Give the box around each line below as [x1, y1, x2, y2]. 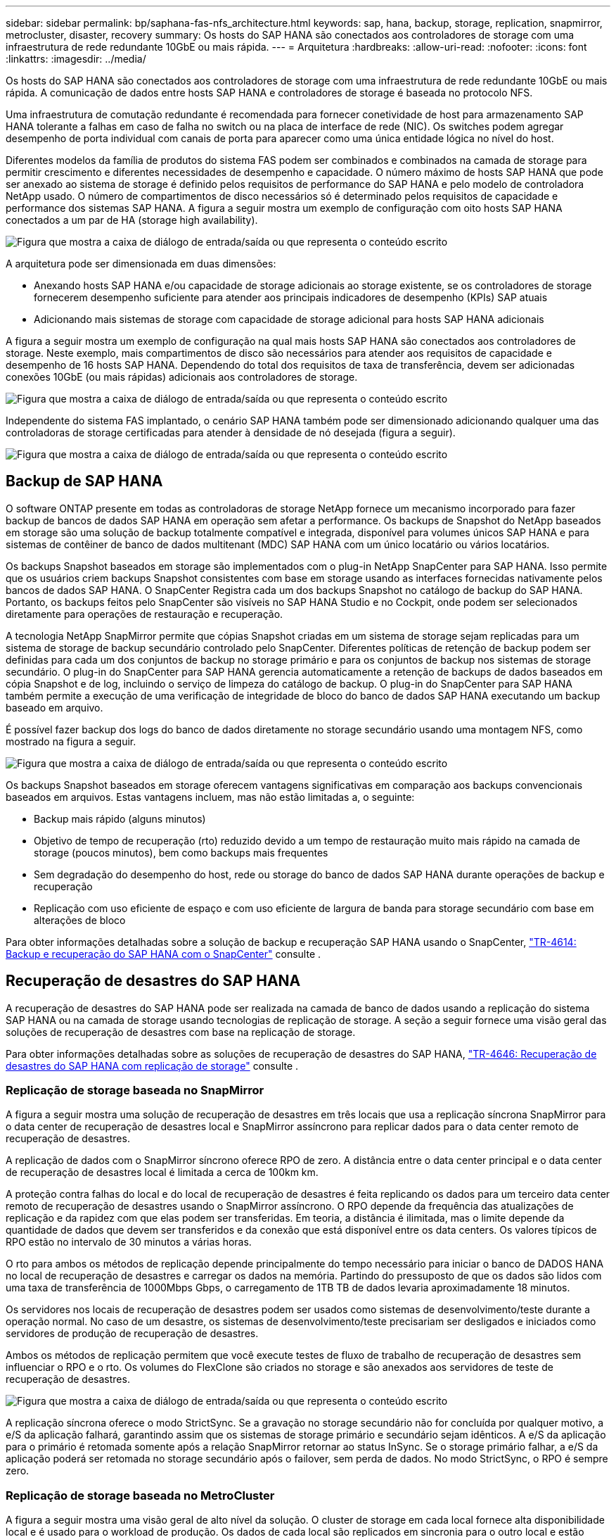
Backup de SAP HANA [6, 472, 163, 491]
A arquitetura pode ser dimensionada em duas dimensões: [6, 258, 276, 270]
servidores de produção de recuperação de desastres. [6, 1327, 259, 1340]
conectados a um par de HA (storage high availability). [6, 214, 258, 226]
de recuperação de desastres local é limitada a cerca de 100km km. [6, 1166, 319, 1179]
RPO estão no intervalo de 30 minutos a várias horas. [6, 1236, 252, 1248]
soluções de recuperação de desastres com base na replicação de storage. [6, 1025, 356, 1038]
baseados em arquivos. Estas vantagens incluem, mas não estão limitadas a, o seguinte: [6, 790, 415, 803]
